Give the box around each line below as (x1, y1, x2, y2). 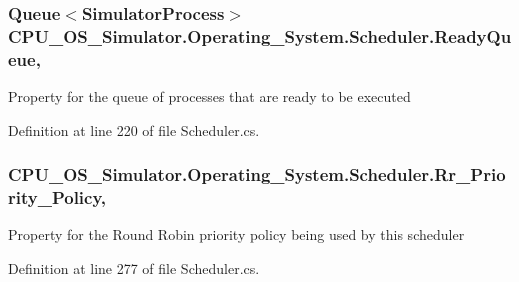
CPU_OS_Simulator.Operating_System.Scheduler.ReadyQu (8, 23, 512, 48)
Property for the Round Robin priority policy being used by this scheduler (8, 224, 465, 245)
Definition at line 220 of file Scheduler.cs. (8, 119, 260, 140)
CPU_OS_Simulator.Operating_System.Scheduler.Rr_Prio (8, 162, 506, 187)
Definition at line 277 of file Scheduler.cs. (8, 257, 260, 278)
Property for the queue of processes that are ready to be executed (8, 86, 411, 107)
